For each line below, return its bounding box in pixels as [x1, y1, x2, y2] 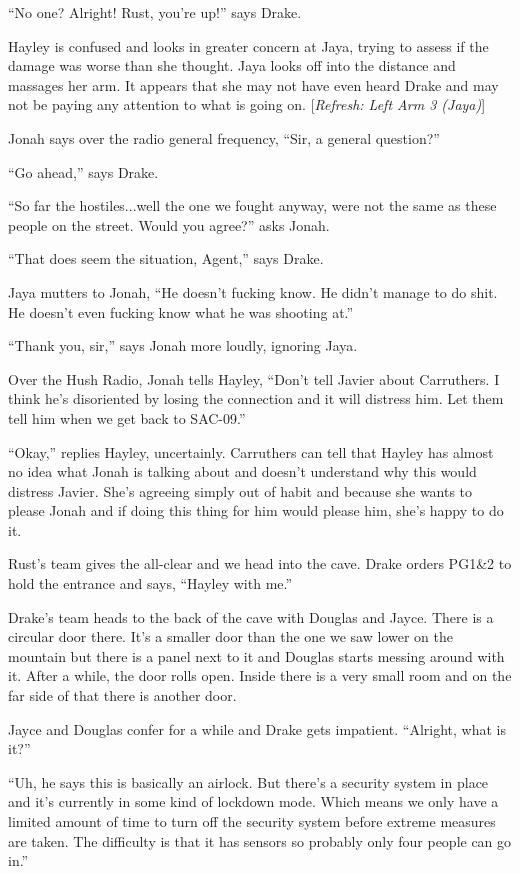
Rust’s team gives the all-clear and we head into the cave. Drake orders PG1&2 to [8, 553, 512, 574]
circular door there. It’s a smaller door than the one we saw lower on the [8, 626, 453, 647]
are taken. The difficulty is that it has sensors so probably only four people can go [8, 830, 512, 851]
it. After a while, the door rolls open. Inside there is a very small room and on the [8, 665, 512, 686]
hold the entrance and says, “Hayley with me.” [8, 573, 293, 594]
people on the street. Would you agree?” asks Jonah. [8, 214, 330, 235]
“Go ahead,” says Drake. [8, 161, 159, 182]
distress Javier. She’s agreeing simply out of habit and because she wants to [8, 480, 473, 501]
